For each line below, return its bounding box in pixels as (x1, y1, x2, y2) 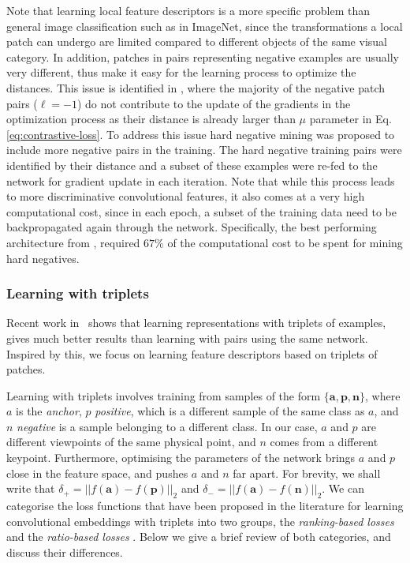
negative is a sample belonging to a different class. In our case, (17, 418, 318, 434)
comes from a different (270, 434, 378, 450)
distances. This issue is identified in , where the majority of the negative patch (6, 79, 386, 96)
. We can (322, 480, 364, 497)
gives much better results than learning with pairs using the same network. (6, 329, 368, 346)
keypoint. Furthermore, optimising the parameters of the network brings (6, 449, 356, 466)
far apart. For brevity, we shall (233, 464, 381, 481)
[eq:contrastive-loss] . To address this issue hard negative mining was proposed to (6, 126, 395, 142)
